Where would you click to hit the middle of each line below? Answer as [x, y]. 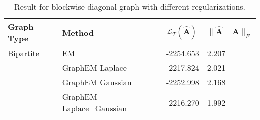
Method [78, 32]
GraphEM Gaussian [97, 82]
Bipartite [24, 53]
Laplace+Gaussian [95, 108]
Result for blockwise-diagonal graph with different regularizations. [130, 7]
